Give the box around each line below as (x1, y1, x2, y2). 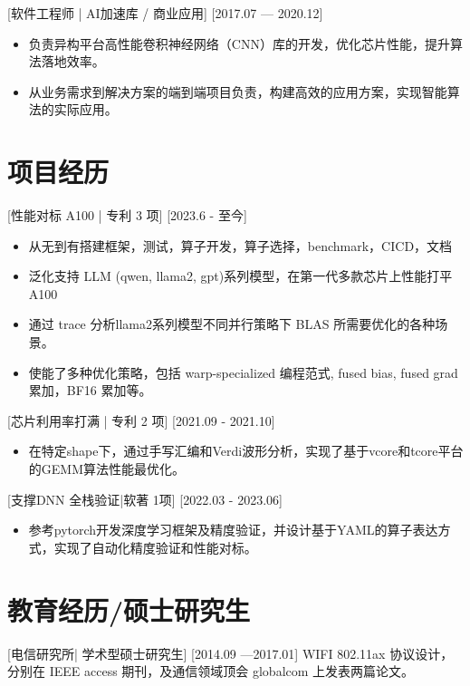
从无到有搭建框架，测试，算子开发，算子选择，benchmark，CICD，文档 (28, 236, 453, 255)
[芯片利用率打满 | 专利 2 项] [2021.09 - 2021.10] (7, 411, 275, 430)
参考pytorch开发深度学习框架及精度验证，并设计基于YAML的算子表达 (28, 520, 438, 539)
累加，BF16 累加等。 (28, 381, 152, 400)
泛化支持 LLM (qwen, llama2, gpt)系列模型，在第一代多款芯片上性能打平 (28, 266, 453, 285)
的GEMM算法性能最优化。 (28, 459, 185, 478)
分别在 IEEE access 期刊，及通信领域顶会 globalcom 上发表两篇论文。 (7, 662, 415, 681)
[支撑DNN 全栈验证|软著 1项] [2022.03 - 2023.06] (7, 489, 283, 508)
